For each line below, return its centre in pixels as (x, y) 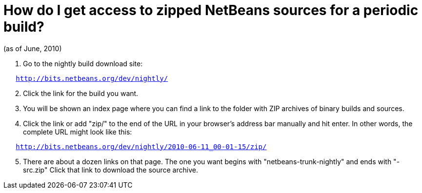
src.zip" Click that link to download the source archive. (111, 170)
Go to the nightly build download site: (83, 63)
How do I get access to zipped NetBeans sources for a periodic (211, 10)
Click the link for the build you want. (81, 93)
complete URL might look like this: (78, 132)
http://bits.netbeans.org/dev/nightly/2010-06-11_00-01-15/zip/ (141, 146)
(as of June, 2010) (33, 48)
